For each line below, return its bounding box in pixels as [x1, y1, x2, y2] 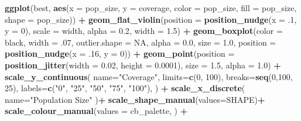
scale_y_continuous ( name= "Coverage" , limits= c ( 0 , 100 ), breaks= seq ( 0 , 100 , [5, 70, 293, 82]
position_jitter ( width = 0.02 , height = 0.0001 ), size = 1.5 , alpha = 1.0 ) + [5, 58, 281, 71]
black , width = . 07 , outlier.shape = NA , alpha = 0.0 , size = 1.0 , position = [5, 36, 276, 48]
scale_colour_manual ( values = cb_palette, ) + [5, 105, 188, 117]
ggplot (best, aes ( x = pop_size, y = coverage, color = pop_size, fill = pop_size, [5, 2, 297, 13]
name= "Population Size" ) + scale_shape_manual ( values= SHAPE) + [5, 93, 265, 105]
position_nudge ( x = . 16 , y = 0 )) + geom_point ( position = [5, 47, 235, 60]
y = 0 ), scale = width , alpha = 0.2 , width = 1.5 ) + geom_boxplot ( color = [5, 25, 283, 37]
